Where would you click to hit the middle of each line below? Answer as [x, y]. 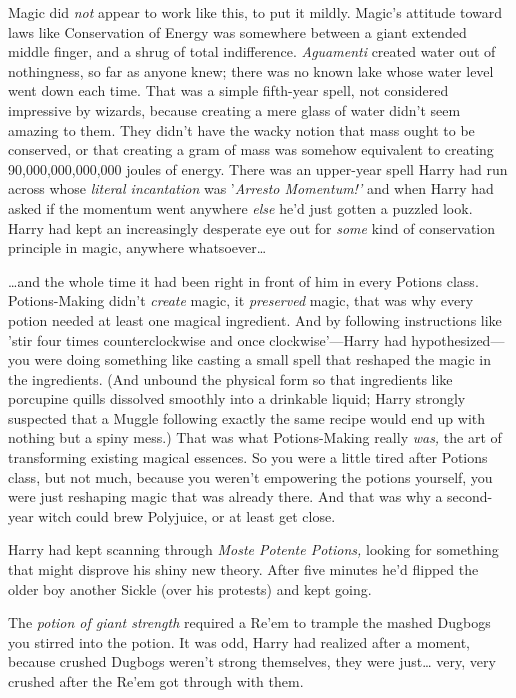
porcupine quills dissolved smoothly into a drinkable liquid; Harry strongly [237, 398]
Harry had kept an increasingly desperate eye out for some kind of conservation [252, 227]
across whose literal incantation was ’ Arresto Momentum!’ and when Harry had [251, 188]
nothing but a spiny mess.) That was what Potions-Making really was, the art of [255, 437]
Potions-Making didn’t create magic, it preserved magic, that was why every [241, 300]
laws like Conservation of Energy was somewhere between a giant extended [237, 31]
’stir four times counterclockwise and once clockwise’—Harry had [207, 339]
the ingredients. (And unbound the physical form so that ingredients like [230, 378]
